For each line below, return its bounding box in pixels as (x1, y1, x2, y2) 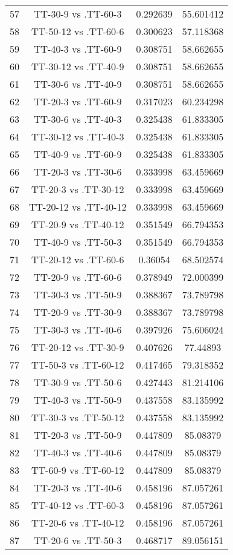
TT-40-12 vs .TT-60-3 (31, 498, 124, 512)
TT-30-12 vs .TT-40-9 (31, 59, 124, 73)
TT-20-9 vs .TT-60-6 (34, 270, 122, 284)
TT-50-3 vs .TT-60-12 (31, 358, 124, 372)
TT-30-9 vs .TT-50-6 (34, 375, 122, 389)
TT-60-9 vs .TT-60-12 (31, 463, 124, 477)
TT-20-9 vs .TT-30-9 (34, 305, 122, 319)
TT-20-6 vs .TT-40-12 (31, 516, 124, 530)
